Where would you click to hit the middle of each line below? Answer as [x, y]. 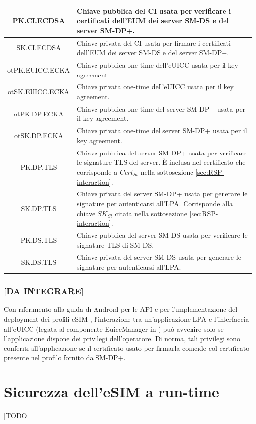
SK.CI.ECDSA [39, 48]
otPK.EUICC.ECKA [39, 69]
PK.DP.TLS [39, 167]
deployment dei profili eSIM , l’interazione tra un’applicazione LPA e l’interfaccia [127, 319]
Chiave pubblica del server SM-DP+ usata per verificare [162, 152]
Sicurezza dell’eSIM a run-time [112, 392]
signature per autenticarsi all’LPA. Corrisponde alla [155, 203]
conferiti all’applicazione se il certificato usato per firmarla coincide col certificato [127, 348]
